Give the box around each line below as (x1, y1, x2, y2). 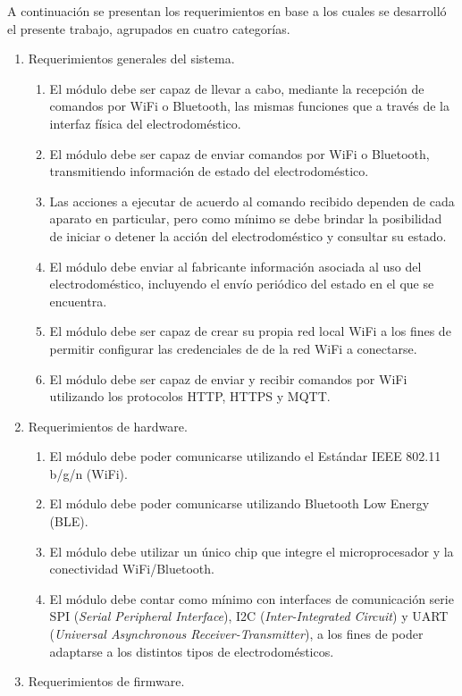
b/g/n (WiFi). (49, 464, 128, 482)
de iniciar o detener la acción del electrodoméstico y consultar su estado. (49, 226, 447, 245)
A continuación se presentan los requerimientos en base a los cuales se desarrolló (7, 2, 447, 20)
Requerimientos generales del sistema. (28, 49, 235, 68)
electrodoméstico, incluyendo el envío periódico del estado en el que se (49, 274, 434, 293)
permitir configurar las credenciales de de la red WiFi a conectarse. (49, 339, 417, 357)
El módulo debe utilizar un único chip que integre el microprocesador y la (49, 541, 454, 560)
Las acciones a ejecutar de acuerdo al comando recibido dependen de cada (49, 191, 455, 210)
